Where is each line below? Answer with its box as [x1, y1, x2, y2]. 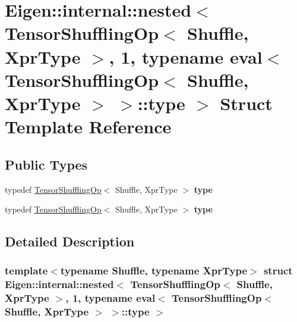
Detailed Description [5, 232, 135, 251]
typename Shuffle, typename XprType [60, 263, 248, 278]
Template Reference [5, 114, 172, 139]
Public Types [5, 155, 88, 173]
